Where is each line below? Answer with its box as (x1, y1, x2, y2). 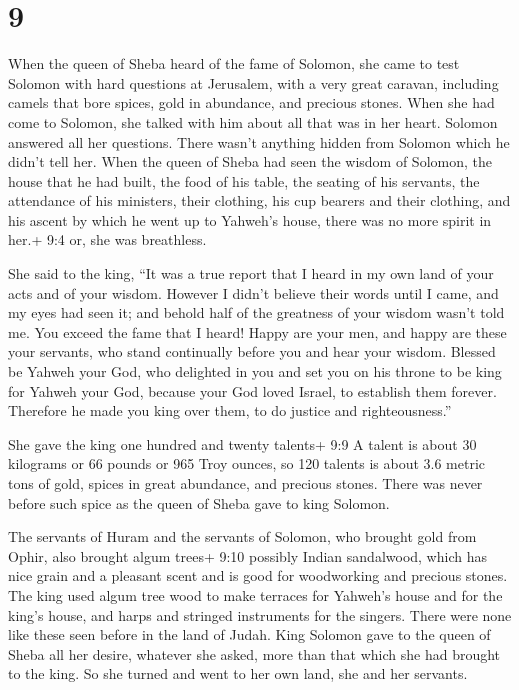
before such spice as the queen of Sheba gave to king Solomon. (8, 492, 390, 513)
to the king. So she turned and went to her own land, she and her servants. (8, 663, 468, 684)
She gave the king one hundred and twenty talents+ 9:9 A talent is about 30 (8, 433, 477, 454)
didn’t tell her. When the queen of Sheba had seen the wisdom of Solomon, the (8, 151, 492, 172)
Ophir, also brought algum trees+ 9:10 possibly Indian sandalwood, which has (8, 545, 487, 566)
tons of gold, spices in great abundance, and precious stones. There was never (8, 473, 483, 493)
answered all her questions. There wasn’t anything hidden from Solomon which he (8, 131, 510, 152)
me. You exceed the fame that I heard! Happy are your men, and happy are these (8, 321, 507, 342)
